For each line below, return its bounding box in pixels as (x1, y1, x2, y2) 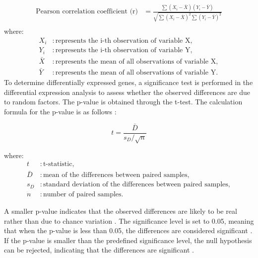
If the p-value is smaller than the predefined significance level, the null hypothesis (4, 235, 252, 245)
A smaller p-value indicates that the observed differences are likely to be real (4, 205, 237, 216)
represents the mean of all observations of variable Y (55, 69, 216, 77)
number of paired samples (43, 190, 122, 198)
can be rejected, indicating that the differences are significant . (4, 245, 194, 255)
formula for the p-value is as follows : (4, 106, 117, 116)
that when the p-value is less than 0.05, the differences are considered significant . (4, 225, 253, 236)
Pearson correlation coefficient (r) (36, 8, 138, 15)
